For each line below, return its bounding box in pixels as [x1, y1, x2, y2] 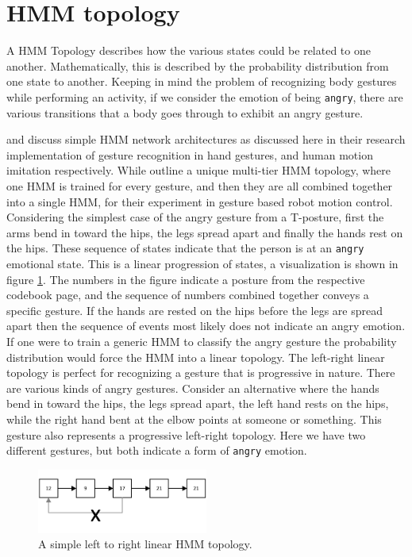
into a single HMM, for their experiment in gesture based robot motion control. [6, 193, 393, 209]
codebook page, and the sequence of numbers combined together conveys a [6, 286, 369, 303]
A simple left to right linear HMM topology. [38, 536, 252, 552]
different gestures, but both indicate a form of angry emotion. [6, 442, 307, 459]
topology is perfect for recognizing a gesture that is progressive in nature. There [6, 364, 395, 381]
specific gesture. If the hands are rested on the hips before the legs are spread [6, 302, 383, 318]
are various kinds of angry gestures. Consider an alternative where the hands [6, 379, 379, 396]
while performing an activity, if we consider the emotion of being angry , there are [6, 88, 403, 105]
